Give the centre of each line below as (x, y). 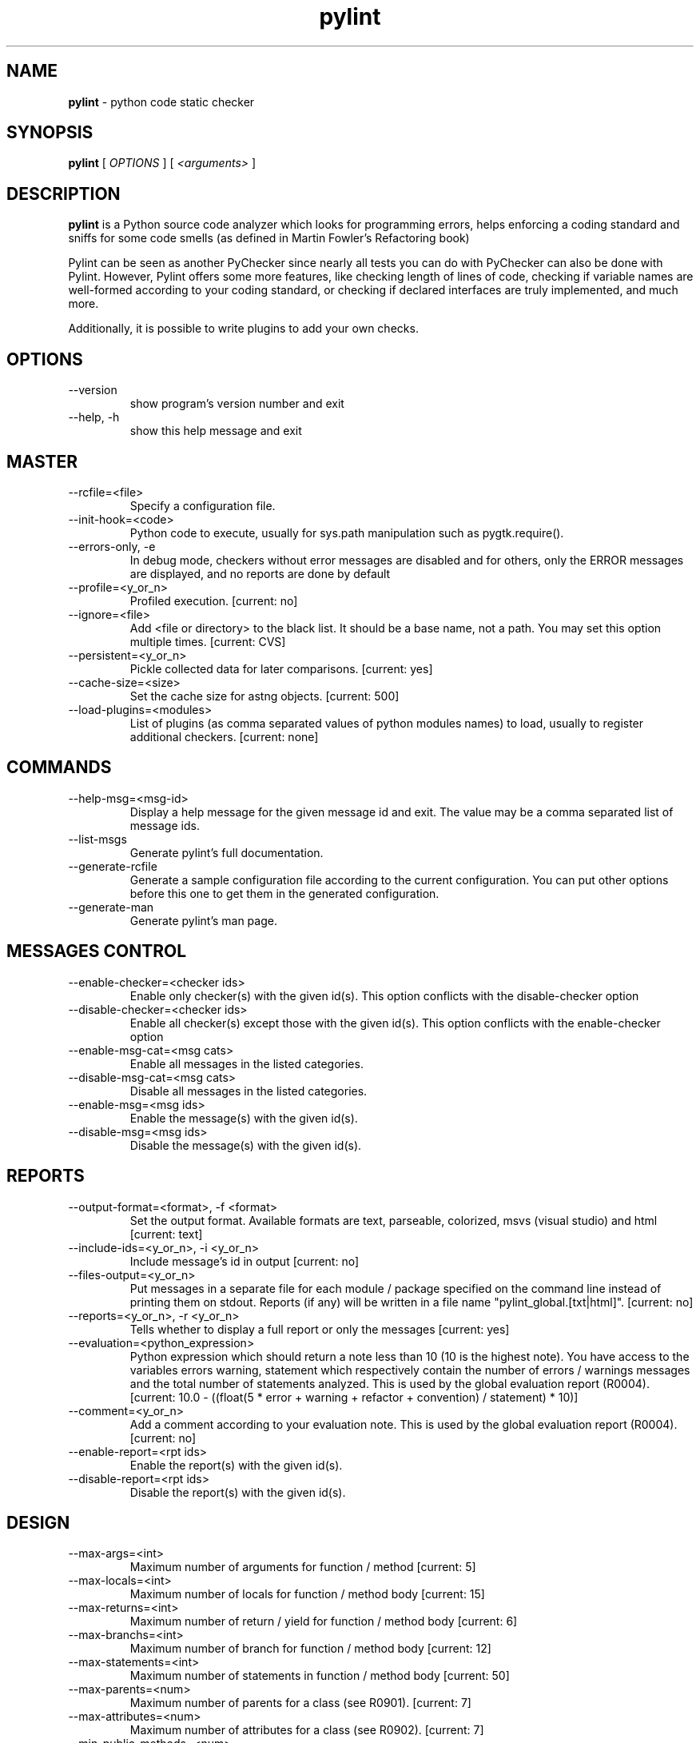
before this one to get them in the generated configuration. (284, 893)
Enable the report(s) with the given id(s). (236, 1465)
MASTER (42, 461)
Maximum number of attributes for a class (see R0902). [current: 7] (307, 1730)
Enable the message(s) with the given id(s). (244, 1118)
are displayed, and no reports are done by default (260, 573)
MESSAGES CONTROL (97, 951)
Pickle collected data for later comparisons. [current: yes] (281, 668)
